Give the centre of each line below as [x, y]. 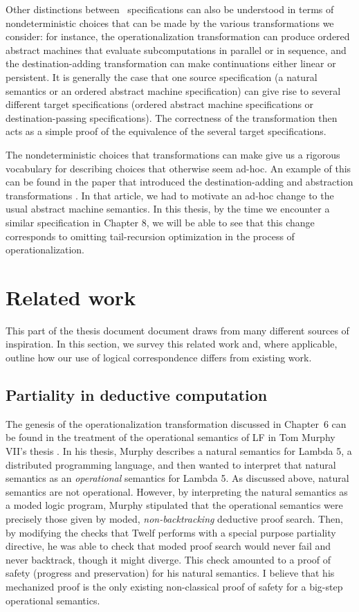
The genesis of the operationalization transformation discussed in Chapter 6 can [176, 423]
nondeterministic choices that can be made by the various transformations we [170, 22]
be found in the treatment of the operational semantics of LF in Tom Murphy [171, 437]
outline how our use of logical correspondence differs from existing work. [159, 357]
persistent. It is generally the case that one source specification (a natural [162, 76]
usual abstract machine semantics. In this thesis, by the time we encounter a [168, 209]
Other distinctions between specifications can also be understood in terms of [170, 9]
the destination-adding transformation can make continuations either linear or [171, 63]
